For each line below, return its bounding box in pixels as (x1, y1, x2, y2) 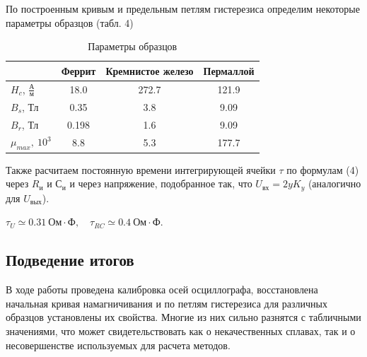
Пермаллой (203, 63, 255, 78)
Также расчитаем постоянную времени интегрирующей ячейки (6, 162, 276, 177)
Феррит (61, 63, 96, 78)
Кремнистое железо (105, 63, 194, 78)
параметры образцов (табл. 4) (6, 15, 134, 30)
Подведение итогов (6, 249, 134, 271)
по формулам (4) (286, 162, 359, 177)
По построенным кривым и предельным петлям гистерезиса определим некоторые (6, 1, 360, 16)
